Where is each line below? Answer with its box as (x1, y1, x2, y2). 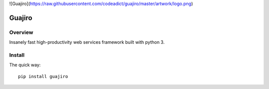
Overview (9, 29, 33, 36)
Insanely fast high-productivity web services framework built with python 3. (9, 39, 165, 45)
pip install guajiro (18, 74, 68, 79)
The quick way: (9, 62, 41, 68)
